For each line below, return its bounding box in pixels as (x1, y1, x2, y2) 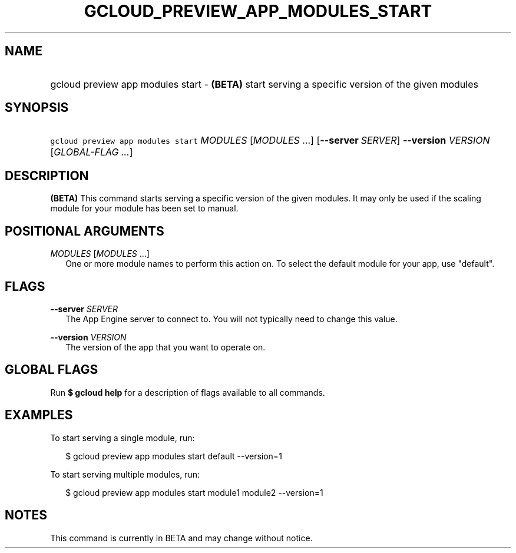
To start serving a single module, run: (50, 432, 195, 443)
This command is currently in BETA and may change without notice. (50, 532, 313, 543)
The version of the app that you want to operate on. (65, 342, 266, 352)
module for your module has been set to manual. (50, 203, 239, 214)
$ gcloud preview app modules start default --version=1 (65, 451, 282, 461)
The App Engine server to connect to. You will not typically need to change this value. (65, 313, 398, 324)
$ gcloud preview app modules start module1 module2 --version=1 (65, 487, 323, 498)
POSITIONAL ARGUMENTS (5, 223, 164, 239)
